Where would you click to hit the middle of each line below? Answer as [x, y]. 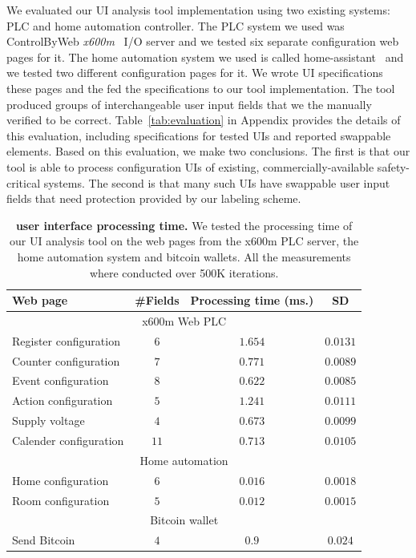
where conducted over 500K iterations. [184, 272]
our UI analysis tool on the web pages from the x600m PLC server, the [184, 241]
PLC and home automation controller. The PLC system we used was [176, 25]
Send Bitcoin [44, 540]
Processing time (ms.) [252, 300]
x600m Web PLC [184, 320]
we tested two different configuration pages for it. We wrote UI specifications [195, 73]
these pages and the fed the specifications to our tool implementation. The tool [201, 88]
